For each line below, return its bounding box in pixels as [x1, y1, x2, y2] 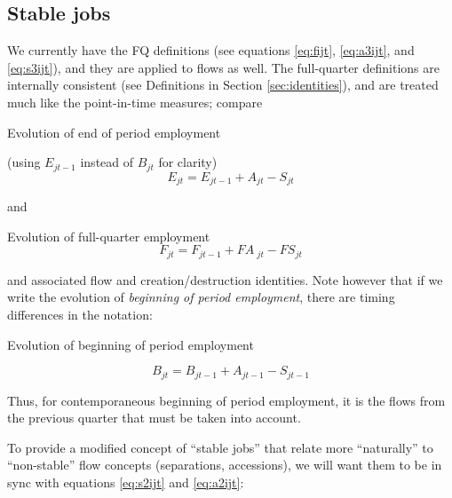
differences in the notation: [7, 304, 153, 323]
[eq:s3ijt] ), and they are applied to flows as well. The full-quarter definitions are [7, 58, 440, 76]
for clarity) [158, 153, 218, 171]
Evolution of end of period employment [7, 123, 221, 141]
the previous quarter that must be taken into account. [7, 408, 301, 427]
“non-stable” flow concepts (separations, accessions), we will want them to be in [7, 455, 442, 474]
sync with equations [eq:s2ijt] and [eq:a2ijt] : [7, 472, 244, 491]
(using [7, 153, 41, 171]
